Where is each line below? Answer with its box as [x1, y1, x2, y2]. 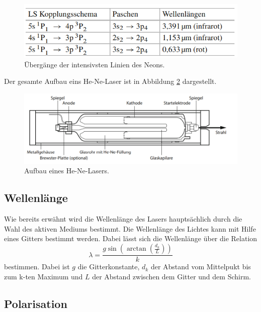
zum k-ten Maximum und [4, 271, 83, 281]
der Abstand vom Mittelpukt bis [150, 261, 251, 272]
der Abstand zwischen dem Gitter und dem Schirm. [92, 271, 251, 281]
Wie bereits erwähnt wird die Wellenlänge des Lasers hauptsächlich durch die [4, 214, 242, 224]
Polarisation [4, 295, 67, 311]
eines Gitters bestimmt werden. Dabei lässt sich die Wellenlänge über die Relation [4, 233, 257, 244]
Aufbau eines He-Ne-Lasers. [24, 165, 109, 176]
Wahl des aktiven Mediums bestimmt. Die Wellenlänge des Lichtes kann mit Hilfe [4, 223, 256, 234]
